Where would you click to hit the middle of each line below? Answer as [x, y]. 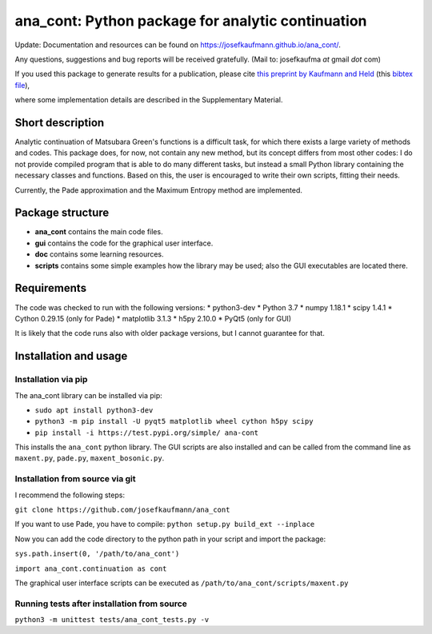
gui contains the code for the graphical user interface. [124, 243]
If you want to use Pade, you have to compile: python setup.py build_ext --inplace [165, 524]
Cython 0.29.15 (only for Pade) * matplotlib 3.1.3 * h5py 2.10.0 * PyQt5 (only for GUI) [153, 318]
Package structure [62, 213]
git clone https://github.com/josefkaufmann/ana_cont [122, 509]
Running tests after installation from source [101, 604]
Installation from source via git [75, 479]
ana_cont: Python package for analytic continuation [191, 21]
